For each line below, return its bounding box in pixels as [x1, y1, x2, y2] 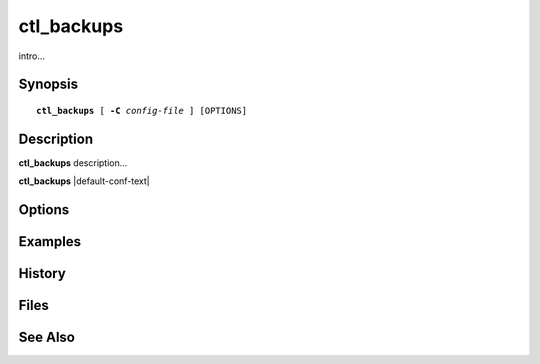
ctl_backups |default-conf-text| [18, 175, 150, 187]
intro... [18, 50, 45, 62]
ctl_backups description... [18, 156, 128, 169]
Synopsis [18, 76, 79, 93]
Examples [18, 233, 82, 250]
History [18, 265, 67, 282]
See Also [18, 329, 75, 346]
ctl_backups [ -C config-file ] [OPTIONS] [36, 105, 248, 116]
